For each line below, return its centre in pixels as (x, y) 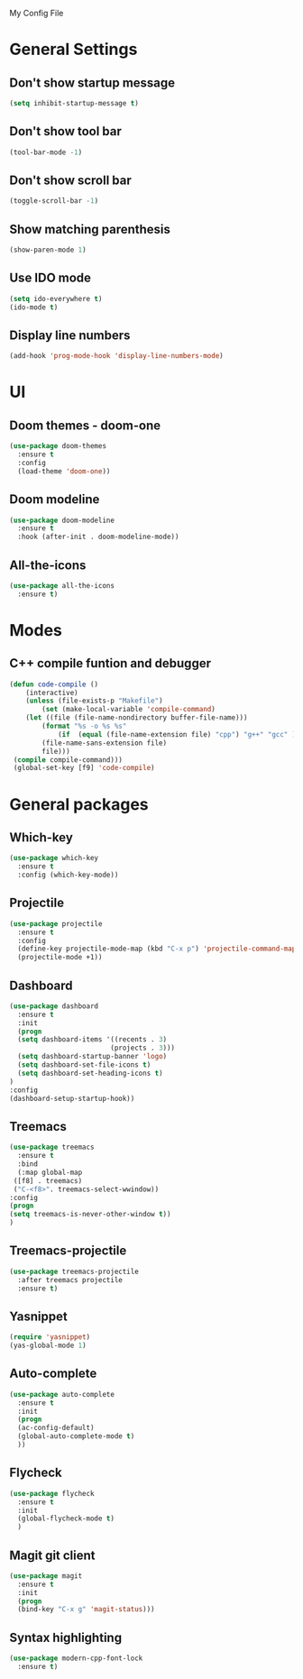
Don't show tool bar (65, 131)
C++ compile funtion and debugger (110, 663)
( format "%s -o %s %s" (84, 726)
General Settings (73, 50)
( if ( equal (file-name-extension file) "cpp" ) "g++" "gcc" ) (177, 734)
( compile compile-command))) (68, 760)
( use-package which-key (54, 858)
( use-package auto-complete (62, 1394)
